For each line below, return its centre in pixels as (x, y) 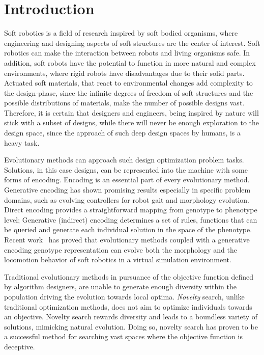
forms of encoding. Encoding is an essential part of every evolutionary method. (127, 180)
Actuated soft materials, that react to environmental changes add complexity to (128, 83)
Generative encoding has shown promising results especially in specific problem (127, 190)
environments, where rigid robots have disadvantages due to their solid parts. (124, 73)
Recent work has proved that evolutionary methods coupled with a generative (127, 239)
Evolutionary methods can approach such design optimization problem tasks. (124, 160)
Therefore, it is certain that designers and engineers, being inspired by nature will (131, 112)
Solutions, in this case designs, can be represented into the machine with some (126, 169)
